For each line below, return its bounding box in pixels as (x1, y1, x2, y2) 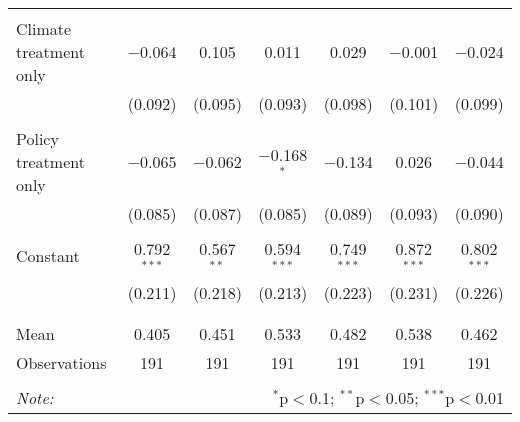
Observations (16, 350, 107, 374)
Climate (16, 17, 72, 40)
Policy (16, 127, 59, 150)
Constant (16, 244, 80, 268)
